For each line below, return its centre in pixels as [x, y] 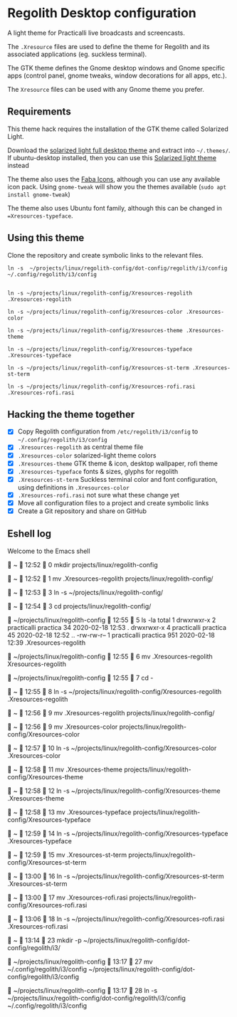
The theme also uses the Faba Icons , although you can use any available [114, 179]
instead [19, 165]
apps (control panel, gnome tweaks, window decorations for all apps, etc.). [117, 75]
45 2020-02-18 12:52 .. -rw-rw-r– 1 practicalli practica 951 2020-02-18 [111, 635]
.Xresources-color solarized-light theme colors [87, 455]
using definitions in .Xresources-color [73, 487]
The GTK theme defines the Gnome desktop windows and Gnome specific [116, 68]
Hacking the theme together [71, 414]
